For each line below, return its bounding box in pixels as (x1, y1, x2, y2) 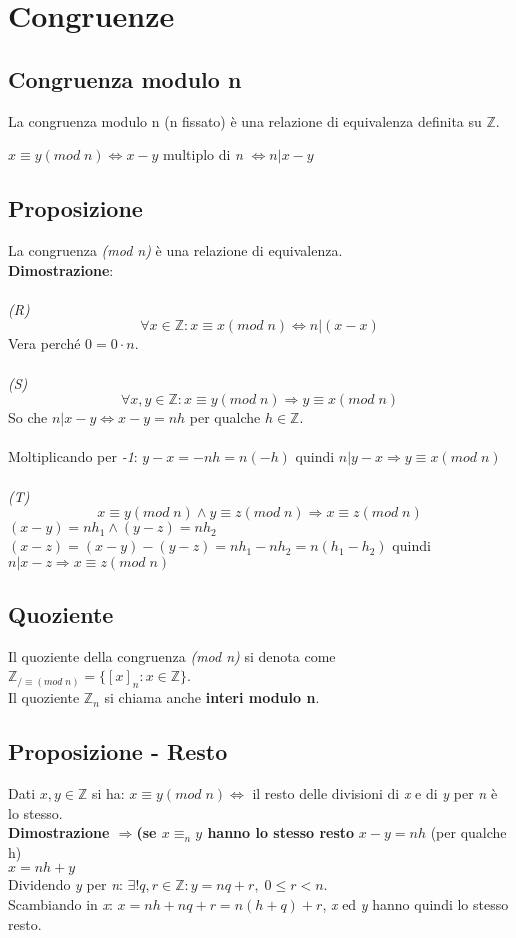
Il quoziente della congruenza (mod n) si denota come (8, 645, 336, 666)
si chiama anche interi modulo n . (104, 687, 320, 708)
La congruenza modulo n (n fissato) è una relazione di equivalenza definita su (8, 110, 482, 131)
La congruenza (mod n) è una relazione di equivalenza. (8, 239, 343, 260)
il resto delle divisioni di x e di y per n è (252, 783, 498, 804)
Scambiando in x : (8, 894, 113, 915)
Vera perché (8, 333, 81, 354)
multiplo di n (163, 144, 243, 165)
